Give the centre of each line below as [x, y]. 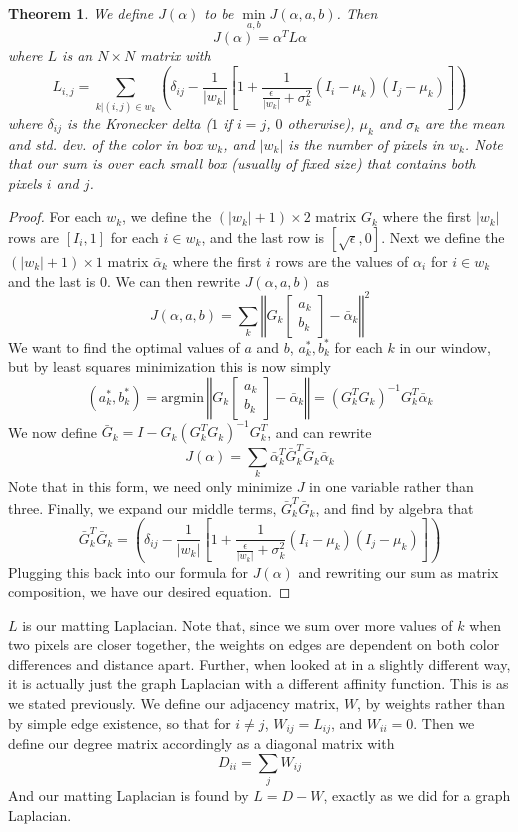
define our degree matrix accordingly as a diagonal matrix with [201, 743]
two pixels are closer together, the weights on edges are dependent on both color [254, 644]
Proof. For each [55, 216]
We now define [53, 431]
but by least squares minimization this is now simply [169, 366]
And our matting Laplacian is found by [128, 795]
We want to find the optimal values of [124, 346]
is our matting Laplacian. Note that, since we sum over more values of [237, 624]
